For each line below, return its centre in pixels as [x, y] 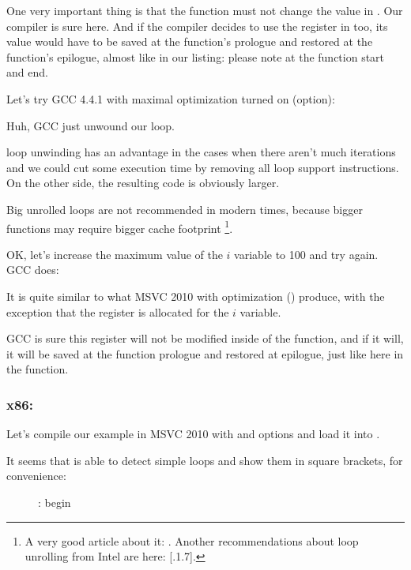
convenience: [36, 476]
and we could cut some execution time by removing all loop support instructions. [203, 167]
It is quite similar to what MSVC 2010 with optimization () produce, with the [196, 296]
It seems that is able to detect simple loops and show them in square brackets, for [205, 460]
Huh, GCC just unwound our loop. [90, 125]
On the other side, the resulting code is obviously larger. [143, 183]
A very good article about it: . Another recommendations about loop [192, 540]
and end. [27, 72]
